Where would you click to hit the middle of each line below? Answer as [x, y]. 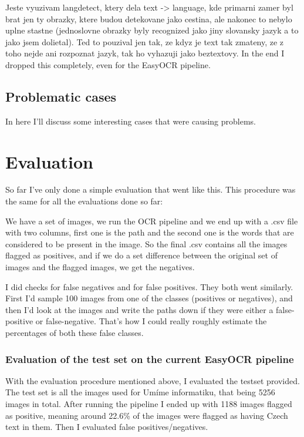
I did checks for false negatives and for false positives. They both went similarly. [149, 286]
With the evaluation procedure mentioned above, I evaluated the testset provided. [153, 380]
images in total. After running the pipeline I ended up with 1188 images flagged [149, 404]
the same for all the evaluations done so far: [84, 201]
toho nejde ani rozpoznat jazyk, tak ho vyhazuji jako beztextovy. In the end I [145, 53]
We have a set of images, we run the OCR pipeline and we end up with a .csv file [152, 221]
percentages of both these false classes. [75, 333]
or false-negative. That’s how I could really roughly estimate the [151, 321]
